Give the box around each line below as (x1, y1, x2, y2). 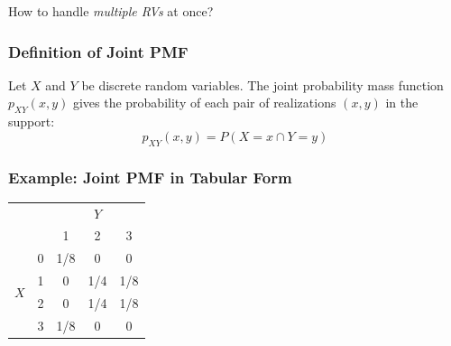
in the (385, 93, 419, 112)
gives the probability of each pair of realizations (72, 93, 336, 112)
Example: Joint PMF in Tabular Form (8, 165, 292, 188)
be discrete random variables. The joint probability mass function (81, 75, 444, 94)
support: (8, 112, 55, 131)
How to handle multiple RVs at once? (8, 2, 214, 20)
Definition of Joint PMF (8, 40, 189, 62)
